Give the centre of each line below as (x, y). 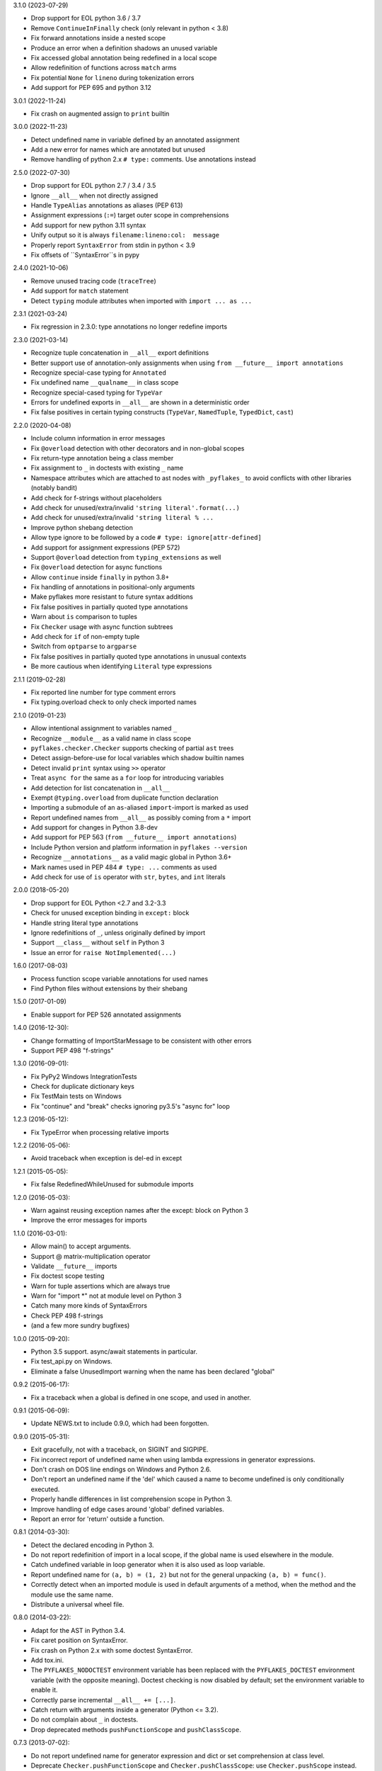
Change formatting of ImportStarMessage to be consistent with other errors (141, 1041)
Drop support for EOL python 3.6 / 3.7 (86, 18)
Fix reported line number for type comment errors (103, 692)
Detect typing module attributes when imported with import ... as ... (141, 300)
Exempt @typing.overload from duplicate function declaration (125, 798)
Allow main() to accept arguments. (81, 1246)
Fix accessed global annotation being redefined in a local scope (124, 57)
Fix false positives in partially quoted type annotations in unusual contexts (139, 656)
